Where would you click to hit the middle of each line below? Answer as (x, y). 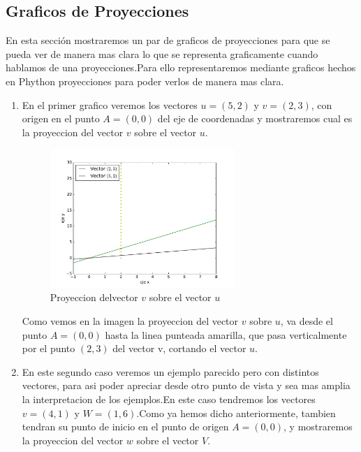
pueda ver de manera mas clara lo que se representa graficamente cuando (162, 53)
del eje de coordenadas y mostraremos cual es (255, 118)
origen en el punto (61, 118)
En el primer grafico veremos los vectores (110, 104)
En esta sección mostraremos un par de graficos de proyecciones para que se (168, 40)
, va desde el (307, 320)
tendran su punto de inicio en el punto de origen (125, 427)
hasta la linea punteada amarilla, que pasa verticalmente (226, 334)
